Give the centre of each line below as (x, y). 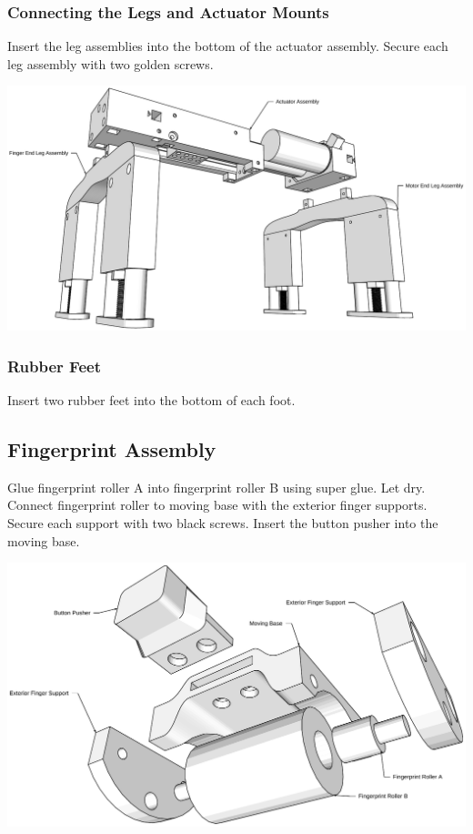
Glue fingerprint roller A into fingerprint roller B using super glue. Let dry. (216, 487)
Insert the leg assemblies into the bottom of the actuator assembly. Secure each (228, 46)
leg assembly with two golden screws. (111, 63)
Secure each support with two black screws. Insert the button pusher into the (223, 522)
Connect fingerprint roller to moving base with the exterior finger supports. (217, 505)
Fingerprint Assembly (112, 448)
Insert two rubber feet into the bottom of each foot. (151, 399)
